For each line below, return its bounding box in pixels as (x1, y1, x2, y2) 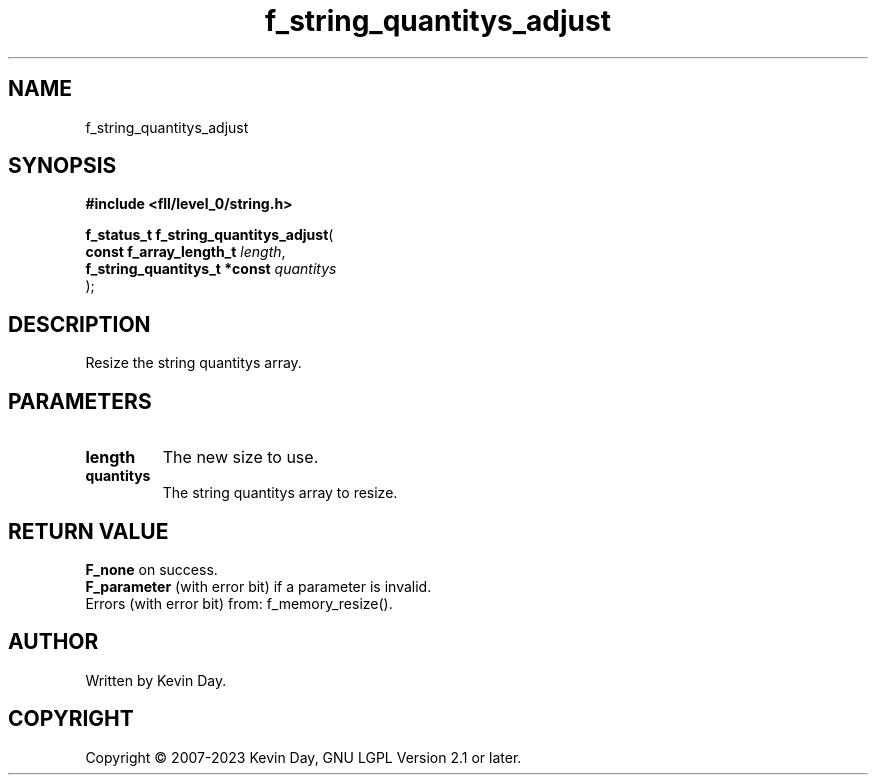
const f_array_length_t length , (85, 243, 286, 261)
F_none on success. (85, 560, 218, 578)
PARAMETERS (8, 388, 152, 414)
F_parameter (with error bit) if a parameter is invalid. (85, 577, 432, 595)
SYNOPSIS (8, 153, 117, 179)
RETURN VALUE (8, 518, 169, 544)
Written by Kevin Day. (85, 671, 227, 689)
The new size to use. (162, 447, 319, 468)
